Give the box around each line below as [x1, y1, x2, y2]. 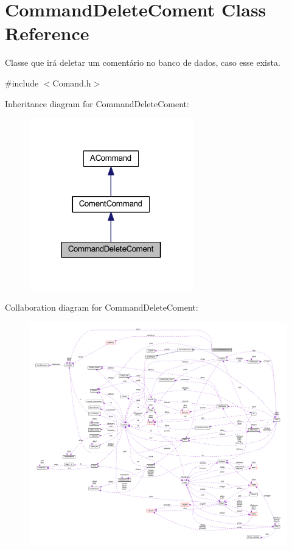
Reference [5, 21, 89, 46]
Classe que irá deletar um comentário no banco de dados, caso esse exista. [5, 56, 280, 69]
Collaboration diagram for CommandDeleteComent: [5, 301, 198, 314]
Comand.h [52, 76, 91, 89]
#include [5, 76, 39, 89]
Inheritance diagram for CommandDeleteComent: [5, 97, 189, 110]
